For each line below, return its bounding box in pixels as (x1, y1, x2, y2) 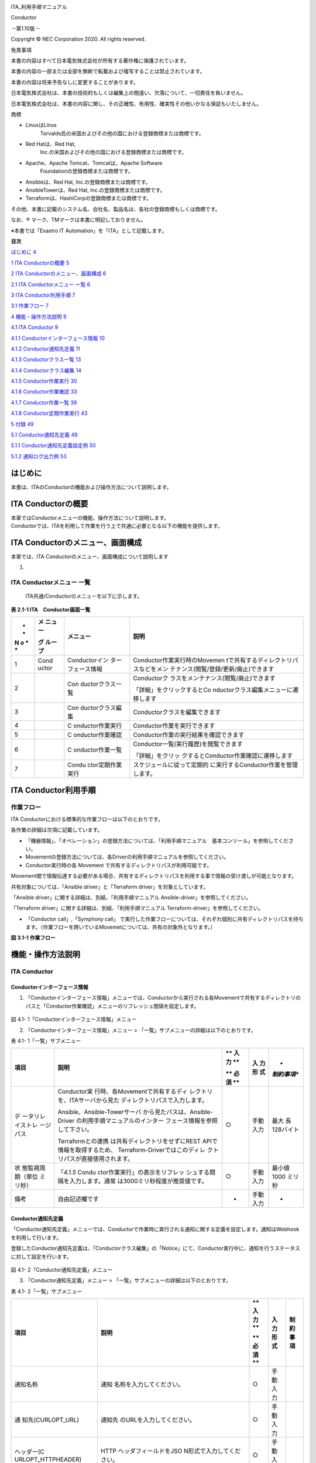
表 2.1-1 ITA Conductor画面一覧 (11, 606, 91, 613)
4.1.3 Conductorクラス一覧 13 (11, 356, 81, 363)
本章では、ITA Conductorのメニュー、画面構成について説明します (11, 553, 169, 560)
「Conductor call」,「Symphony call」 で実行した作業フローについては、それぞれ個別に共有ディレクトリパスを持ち (25, 915, 304, 922)
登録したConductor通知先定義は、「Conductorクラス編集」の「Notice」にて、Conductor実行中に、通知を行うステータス (11, 1245, 301, 1252)
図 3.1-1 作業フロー (11, 934, 56, 942)
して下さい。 (57, 1125, 93, 1134)
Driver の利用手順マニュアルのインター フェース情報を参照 (57, 1117, 218, 1125)
